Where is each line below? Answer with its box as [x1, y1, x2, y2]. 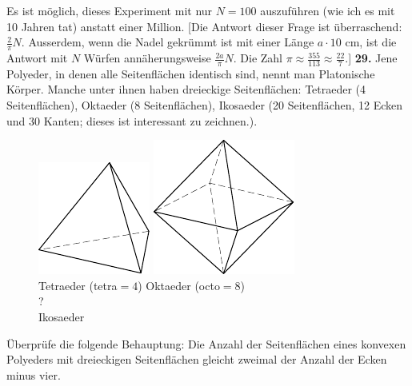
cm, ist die [345, 34, 397, 50]
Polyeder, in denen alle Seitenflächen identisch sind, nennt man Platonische [6, 65, 375, 82]
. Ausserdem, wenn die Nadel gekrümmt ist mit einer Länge [21, 34, 314, 50]
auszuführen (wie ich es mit [260, 2, 395, 18]
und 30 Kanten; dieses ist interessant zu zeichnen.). [6, 112, 258, 129]
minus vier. [6, 366, 61, 383]
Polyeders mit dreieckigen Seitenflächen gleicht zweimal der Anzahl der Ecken [6, 351, 387, 368]
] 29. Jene [348, 50, 398, 66]
